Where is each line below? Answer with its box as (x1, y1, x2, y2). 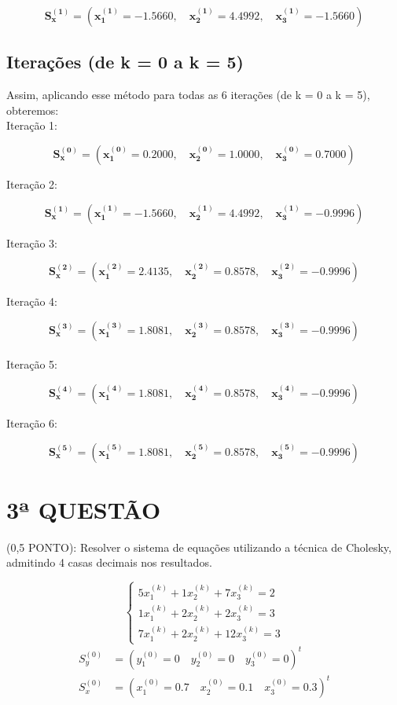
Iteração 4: (6, 293, 57, 310)
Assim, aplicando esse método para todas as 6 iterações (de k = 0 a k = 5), (6, 86, 370, 103)
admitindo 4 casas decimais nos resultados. (6, 554, 212, 571)
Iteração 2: (6, 175, 57, 192)
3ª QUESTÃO (6, 493, 161, 525)
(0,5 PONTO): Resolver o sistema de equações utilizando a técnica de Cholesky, (6, 538, 391, 555)
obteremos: (6, 101, 59, 118)
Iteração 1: (6, 117, 57, 134)
